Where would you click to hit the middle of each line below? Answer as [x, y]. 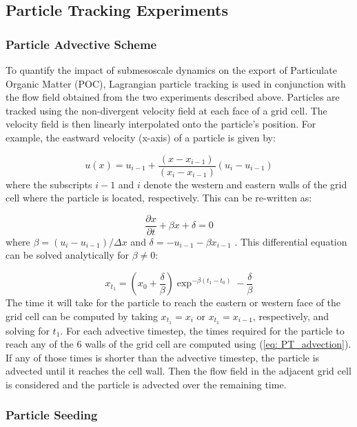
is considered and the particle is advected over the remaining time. [146, 384]
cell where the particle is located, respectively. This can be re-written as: [159, 198]
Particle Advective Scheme [81, 44]
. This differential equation [291, 241]
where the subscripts [49, 184]
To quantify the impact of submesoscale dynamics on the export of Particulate [171, 70]
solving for [28, 330]
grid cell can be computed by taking [82, 316]
